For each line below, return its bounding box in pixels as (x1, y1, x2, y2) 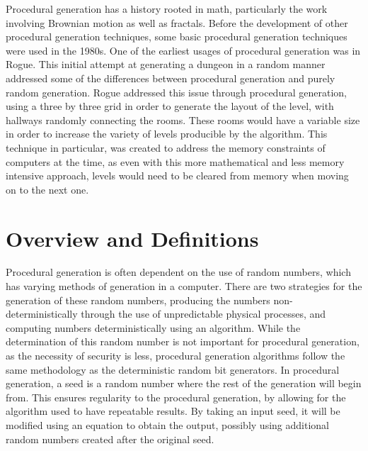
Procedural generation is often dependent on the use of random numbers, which (6, 265, 351, 279)
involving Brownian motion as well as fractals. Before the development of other (6, 15, 348, 30)
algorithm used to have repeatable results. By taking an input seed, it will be (6, 403, 340, 418)
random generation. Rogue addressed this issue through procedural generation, (6, 84, 347, 99)
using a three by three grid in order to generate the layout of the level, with (6, 99, 334, 113)
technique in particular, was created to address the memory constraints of (6, 140, 326, 155)
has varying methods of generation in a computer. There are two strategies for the (6, 279, 362, 294)
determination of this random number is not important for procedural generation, (6, 334, 360, 349)
